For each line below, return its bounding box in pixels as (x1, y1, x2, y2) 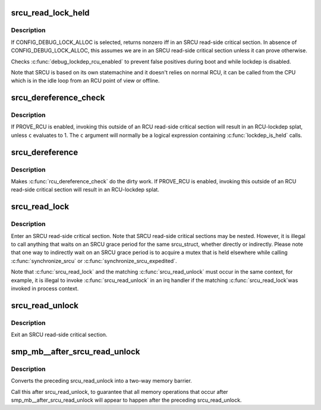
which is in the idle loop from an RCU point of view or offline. (11, 77, 160, 84)
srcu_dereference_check (11, 93, 105, 103)
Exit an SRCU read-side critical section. (11, 331, 108, 339)
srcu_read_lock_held (11, 8, 90, 18)
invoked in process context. (11, 284, 79, 292)
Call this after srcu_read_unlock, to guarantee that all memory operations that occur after (11, 388, 228, 395)
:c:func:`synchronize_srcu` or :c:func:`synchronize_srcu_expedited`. (11, 257, 177, 264)
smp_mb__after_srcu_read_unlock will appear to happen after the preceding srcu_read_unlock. (11, 396, 242, 404)
